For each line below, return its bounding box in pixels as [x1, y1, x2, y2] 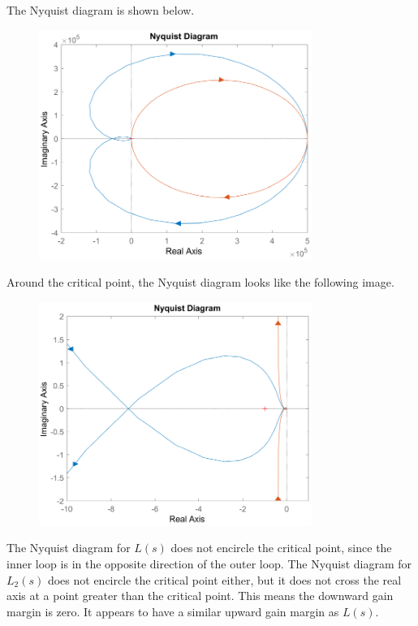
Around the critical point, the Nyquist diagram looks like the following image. [6, 274, 394, 291]
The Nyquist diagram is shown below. [6, 2, 195, 18]
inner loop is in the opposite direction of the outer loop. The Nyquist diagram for [6, 555, 412, 572]
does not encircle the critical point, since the [170, 539, 392, 556]
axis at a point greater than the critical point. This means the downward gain [6, 587, 394, 604]
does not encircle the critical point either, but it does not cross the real [47, 571, 402, 588]
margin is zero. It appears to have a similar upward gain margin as [6, 602, 339, 620]
